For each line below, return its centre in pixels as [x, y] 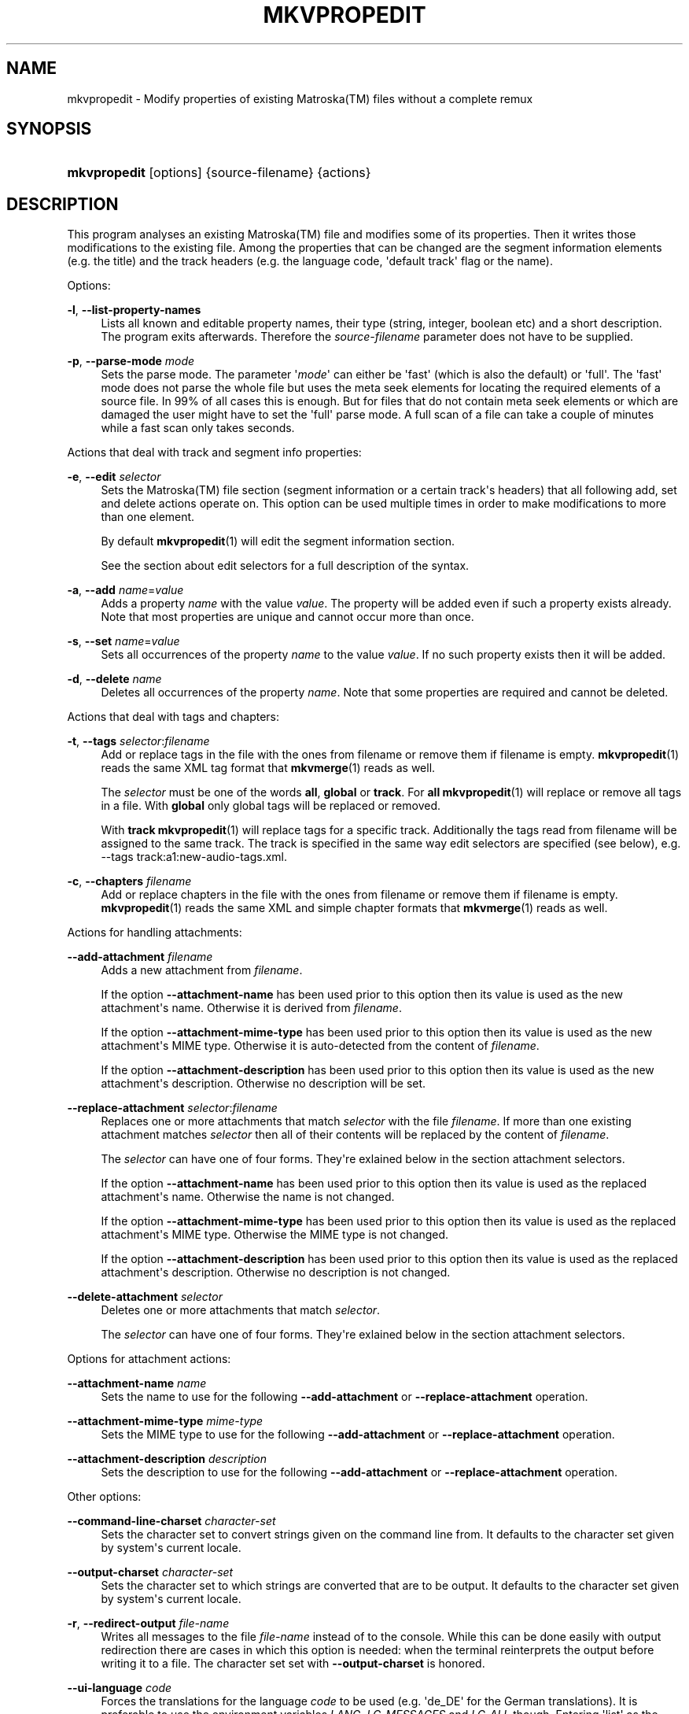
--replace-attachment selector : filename [172, 1108]
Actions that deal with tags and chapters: [173, 717]
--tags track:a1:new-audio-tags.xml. [194, 857]
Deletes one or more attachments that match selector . [241, 1310]
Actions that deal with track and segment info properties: [214, 453]
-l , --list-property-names [134, 310]
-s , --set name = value [123, 641]
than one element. [148, 517]
